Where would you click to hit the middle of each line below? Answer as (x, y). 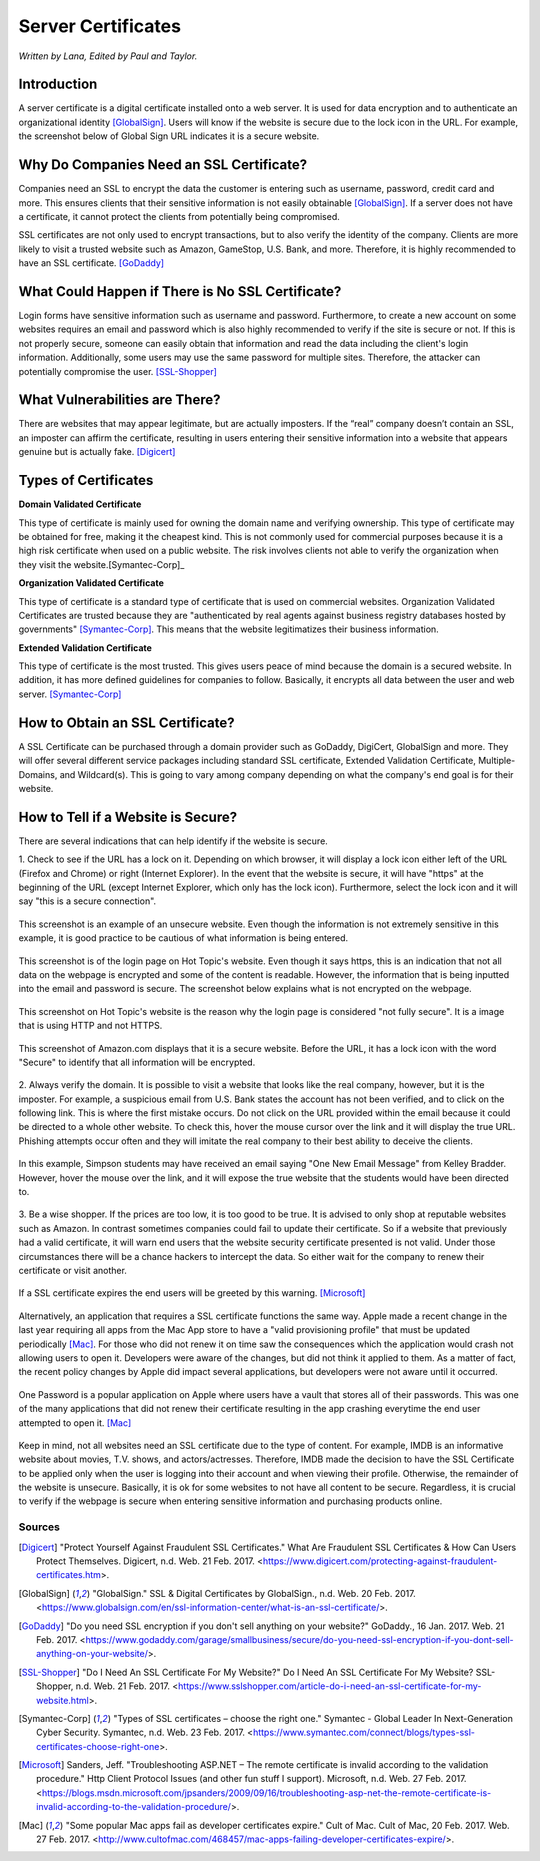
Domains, (38, 774)
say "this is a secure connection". (87, 901)
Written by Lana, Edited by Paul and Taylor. (108, 56)
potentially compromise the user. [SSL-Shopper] (117, 371)
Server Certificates (100, 26)
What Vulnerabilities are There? (119, 400)
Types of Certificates (86, 480)
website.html (62, 1700)
